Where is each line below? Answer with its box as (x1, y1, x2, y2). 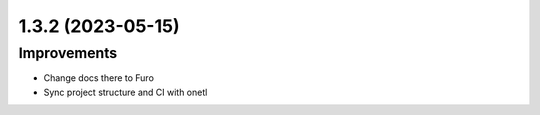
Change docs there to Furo (43, 72, 155, 84)
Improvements (18, 44, 118, 62)
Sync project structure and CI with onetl (43, 86, 208, 98)
